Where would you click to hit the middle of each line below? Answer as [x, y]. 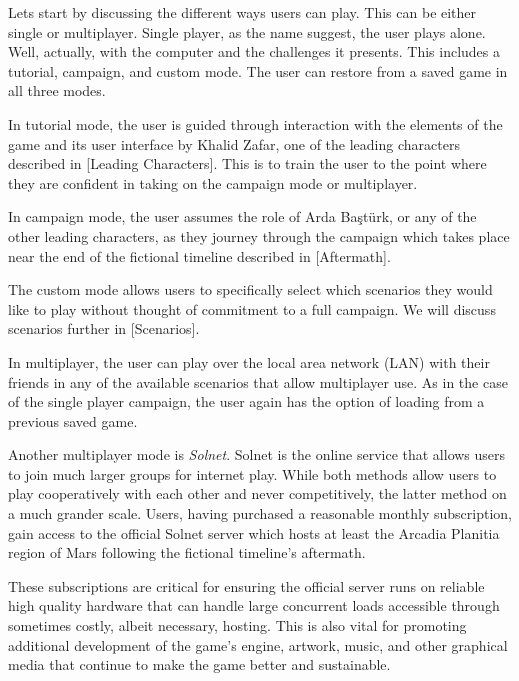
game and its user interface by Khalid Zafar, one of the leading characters [234, 143]
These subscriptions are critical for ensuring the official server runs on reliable [246, 585]
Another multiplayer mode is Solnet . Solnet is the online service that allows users [257, 454]
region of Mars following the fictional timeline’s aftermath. [187, 552]
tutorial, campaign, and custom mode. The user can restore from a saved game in [258, 70]
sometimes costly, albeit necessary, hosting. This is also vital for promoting [237, 625]
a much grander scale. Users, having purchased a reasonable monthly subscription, [260, 513]
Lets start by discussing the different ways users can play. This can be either [242, 12]
